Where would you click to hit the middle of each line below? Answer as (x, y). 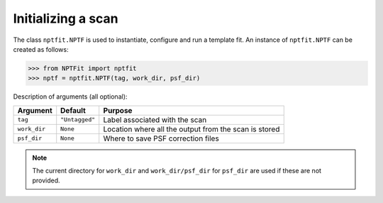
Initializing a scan (66, 18)
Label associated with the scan (155, 119)
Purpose (118, 110)
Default (73, 110)
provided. (46, 180)
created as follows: (41, 49)
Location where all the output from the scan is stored (191, 129)
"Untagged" (78, 120)
